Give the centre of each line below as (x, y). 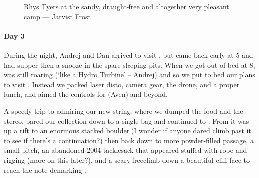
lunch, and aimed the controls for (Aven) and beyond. (86, 94)
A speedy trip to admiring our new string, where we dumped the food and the (124, 110)
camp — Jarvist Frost (58, 16)
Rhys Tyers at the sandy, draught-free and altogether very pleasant (127, 6)
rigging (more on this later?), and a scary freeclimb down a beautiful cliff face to (127, 159)
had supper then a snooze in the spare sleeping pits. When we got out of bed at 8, (129, 65)
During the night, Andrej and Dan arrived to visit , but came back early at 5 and (129, 55)
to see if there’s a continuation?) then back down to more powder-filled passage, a (129, 140)
